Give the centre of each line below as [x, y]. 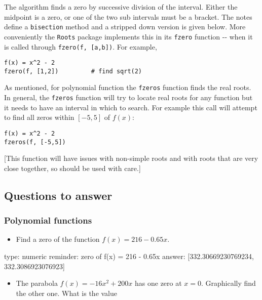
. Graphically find [229, 283]
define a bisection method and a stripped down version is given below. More [125, 27]
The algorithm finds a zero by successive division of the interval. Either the [121, 7]
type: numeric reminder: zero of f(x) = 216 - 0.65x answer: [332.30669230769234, [129, 256]
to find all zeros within [39, 117]
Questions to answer [58, 195]
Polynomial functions [48, 220]
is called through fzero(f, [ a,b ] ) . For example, [81, 46]
